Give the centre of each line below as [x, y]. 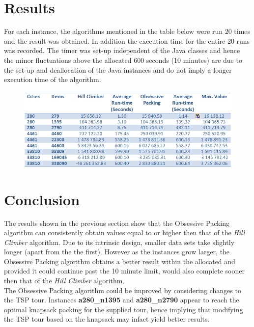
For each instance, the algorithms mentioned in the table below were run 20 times [127, 31]
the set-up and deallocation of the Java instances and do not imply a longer [118, 69]
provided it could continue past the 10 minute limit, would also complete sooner [124, 271]
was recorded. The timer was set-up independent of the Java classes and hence [122, 50]
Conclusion [42, 199]
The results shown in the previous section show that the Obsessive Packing [117, 223]
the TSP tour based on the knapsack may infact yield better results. [107, 319]
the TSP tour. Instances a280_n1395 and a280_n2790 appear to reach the [122, 300]
